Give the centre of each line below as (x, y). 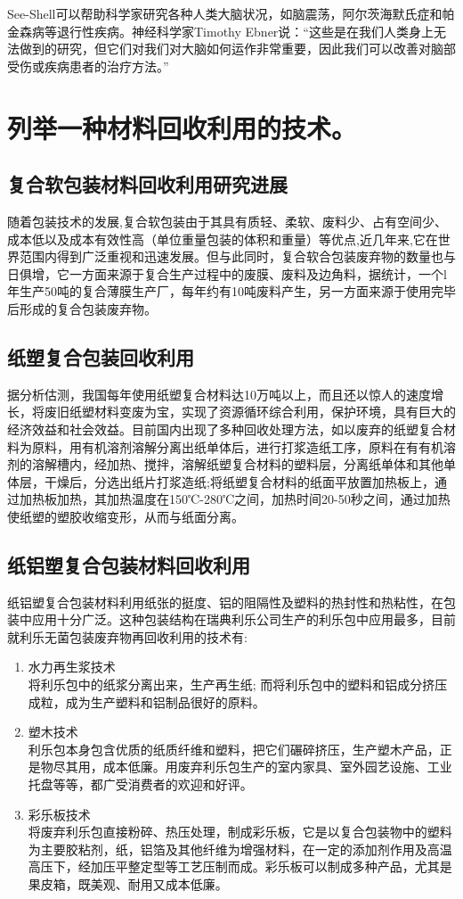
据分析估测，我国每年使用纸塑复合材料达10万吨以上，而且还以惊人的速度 (219, 394)
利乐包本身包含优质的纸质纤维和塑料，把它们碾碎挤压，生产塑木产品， (234, 749)
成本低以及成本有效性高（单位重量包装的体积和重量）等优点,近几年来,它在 (223, 239)
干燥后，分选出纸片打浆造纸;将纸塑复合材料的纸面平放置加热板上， (239, 481)
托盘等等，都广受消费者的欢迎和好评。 (140, 784)
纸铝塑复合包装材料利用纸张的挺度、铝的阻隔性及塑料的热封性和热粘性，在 (225, 602)
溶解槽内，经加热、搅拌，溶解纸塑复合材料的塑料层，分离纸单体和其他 (237, 464)
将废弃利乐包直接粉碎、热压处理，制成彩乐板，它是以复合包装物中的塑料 (240, 832)
